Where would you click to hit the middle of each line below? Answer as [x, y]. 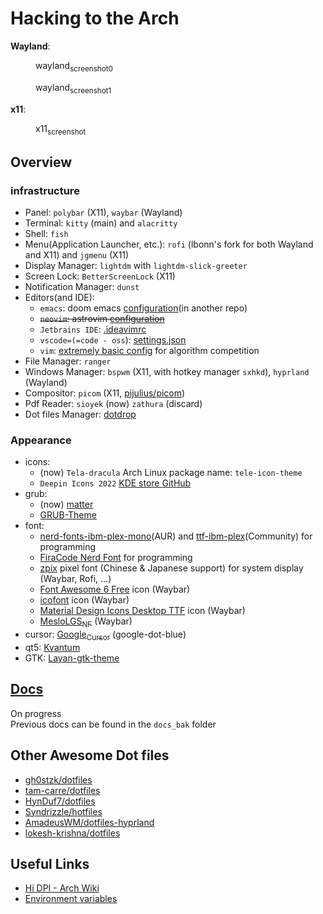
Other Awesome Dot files [90, 755]
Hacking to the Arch [95, 18]
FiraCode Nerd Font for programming [116, 558]
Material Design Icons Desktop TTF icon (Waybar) [142, 611]
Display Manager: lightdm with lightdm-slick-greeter [136, 266]
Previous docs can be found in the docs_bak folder [113, 724]
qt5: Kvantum [52, 647]
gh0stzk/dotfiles [58, 779]
